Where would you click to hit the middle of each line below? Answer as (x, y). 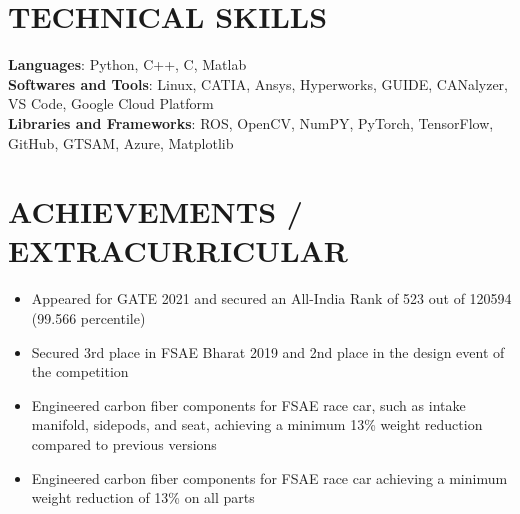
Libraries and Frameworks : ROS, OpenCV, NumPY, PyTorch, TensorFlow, (251, 122)
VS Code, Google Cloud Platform (111, 103)
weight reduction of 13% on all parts (143, 497)
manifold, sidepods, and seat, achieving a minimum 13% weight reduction (257, 424)
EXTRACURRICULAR (178, 250)
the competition (80, 371)
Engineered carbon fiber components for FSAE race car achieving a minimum (269, 477)
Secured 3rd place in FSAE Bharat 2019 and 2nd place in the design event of (268, 351)
